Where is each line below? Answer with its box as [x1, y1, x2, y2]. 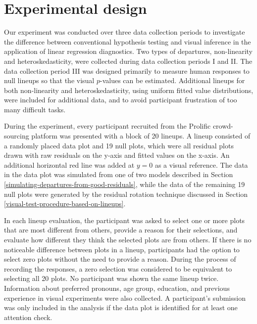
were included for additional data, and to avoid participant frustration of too [4, 94, 237, 105]
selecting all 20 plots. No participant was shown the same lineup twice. [4, 273, 219, 283]
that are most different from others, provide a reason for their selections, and [4, 225, 238, 235]
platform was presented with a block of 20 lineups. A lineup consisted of [31, 131, 251, 141]
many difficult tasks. [4, 104, 66, 114]
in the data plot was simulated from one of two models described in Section [4, 169, 233, 180]
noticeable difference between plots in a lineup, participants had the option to [4, 244, 240, 254]
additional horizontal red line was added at [4, 159, 135, 170]
